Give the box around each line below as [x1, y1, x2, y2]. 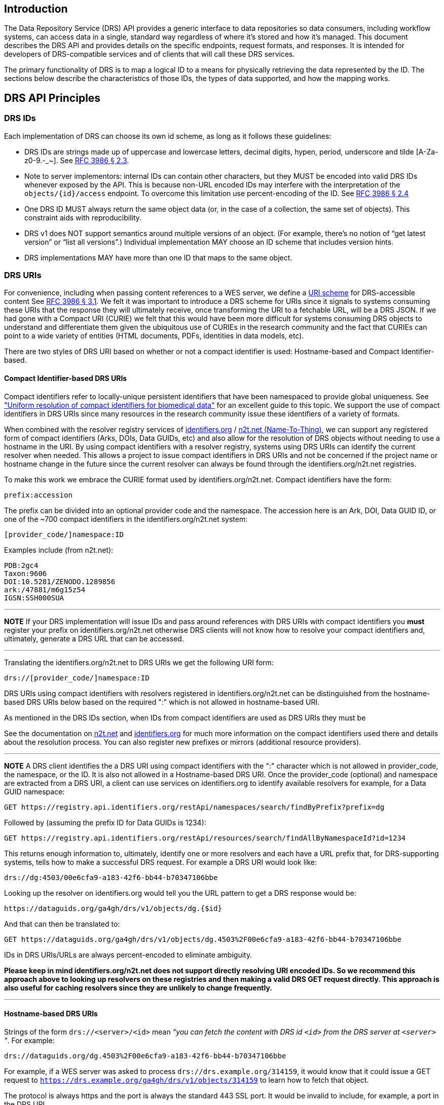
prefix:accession [4, 490, 72, 499]
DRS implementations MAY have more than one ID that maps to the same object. [24, 253, 292, 262]
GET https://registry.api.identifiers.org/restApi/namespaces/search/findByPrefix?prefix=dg [4, 803, 385, 811]
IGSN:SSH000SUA [4, 593, 64, 602]
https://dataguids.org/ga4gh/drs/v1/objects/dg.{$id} [4, 904, 222, 912]
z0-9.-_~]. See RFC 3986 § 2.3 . [24, 156, 129, 165]
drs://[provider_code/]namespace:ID [4, 673, 150, 682]
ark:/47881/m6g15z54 [4, 585, 86, 594]
